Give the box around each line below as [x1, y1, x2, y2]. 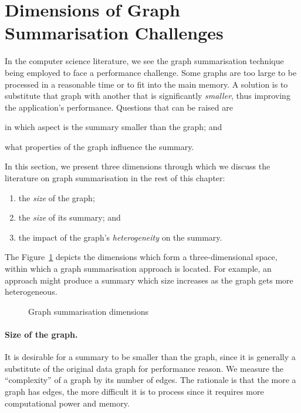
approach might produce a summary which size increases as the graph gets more [5, 274, 293, 286]
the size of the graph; [18, 191, 95, 204]
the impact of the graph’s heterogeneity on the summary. [18, 231, 222, 243]
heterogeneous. [5, 285, 58, 298]
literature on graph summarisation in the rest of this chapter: [5, 172, 225, 184]
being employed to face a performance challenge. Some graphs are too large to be [5, 66, 297, 78]
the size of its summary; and [18, 211, 121, 224]
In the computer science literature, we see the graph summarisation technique [5, 55, 284, 67]
